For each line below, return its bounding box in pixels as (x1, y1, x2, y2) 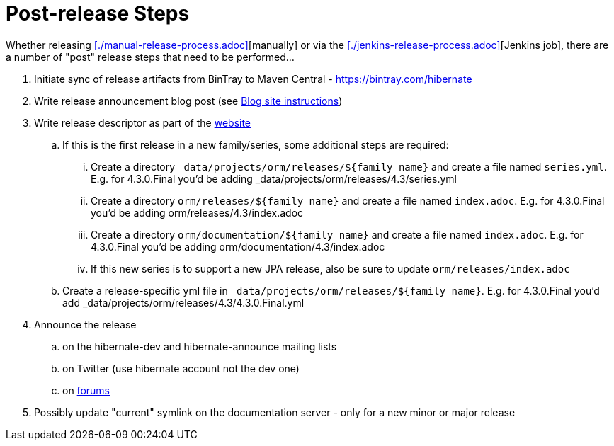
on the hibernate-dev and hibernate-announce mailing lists (62, 340, 337, 353)
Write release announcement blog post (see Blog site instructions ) (34, 94, 343, 107)
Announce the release (34, 318, 137, 331)
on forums (62, 384, 110, 396)
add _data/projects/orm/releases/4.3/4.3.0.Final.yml (62, 296, 305, 309)
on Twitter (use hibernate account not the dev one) (62, 362, 300, 374)
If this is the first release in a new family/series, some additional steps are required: (62, 138, 449, 151)
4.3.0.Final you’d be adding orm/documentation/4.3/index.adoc (91, 240, 385, 253)
